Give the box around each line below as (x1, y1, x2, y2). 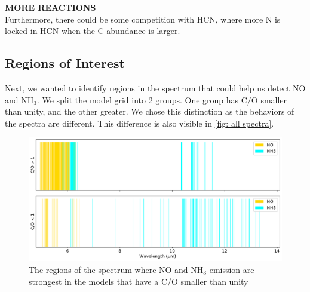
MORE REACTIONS (5, 1, 96, 13)
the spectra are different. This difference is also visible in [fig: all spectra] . (5, 116, 274, 129)
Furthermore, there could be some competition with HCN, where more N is (5, 13, 281, 25)
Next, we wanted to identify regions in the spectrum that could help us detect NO (5, 81, 306, 94)
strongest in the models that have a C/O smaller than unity (29, 275, 248, 287)
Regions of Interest (5, 54, 125, 72)
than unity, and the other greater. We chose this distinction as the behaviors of (5, 105, 294, 118)
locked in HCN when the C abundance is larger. (5, 24, 180, 37)
